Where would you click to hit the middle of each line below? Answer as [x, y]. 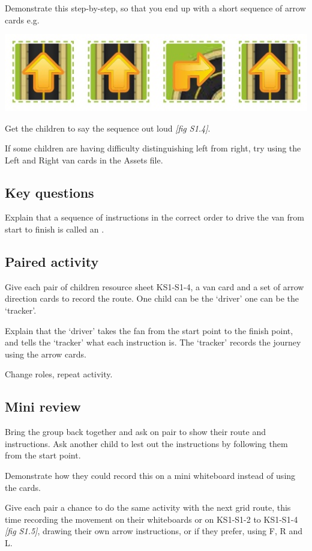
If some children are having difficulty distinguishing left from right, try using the [153, 148]
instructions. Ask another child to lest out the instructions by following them [146, 443]
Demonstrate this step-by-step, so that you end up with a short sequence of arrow [155, 8]
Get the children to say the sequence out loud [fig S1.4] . [108, 128]
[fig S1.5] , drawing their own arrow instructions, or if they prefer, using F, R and [154, 531]
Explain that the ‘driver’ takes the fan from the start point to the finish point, [149, 330]
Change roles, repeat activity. [59, 374]
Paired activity [52, 262]
